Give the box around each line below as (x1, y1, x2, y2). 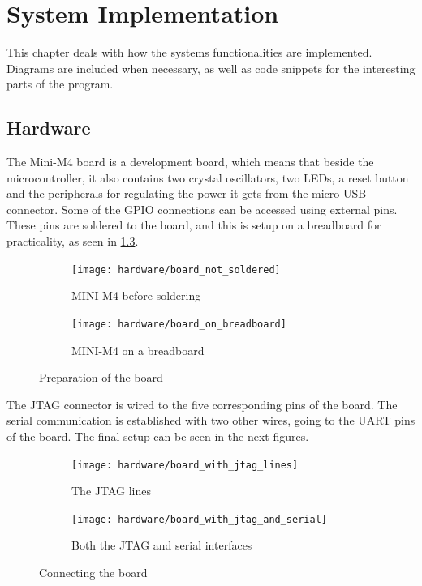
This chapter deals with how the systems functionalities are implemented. (6, 44, 372, 61)
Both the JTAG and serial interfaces (71, 537, 252, 554)
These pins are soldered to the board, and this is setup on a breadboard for (6, 216, 381, 233)
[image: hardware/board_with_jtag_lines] (71, 459, 299, 471)
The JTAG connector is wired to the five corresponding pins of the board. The (6, 396, 398, 413)
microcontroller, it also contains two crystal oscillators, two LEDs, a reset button (6, 169, 409, 186)
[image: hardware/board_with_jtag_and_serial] (71, 513, 327, 525)
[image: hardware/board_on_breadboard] (71, 318, 286, 330)
